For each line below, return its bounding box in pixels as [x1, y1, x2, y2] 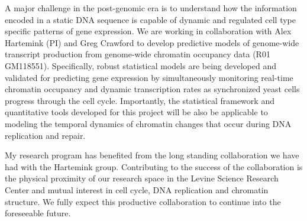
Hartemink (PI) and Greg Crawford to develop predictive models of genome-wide [5, 36, 299, 48]
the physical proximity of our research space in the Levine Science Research [5, 172, 279, 184]
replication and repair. [5, 129, 86, 141]
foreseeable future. [5, 207, 71, 219]
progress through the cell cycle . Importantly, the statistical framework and [5, 94, 274, 106]
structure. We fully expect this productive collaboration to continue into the [5, 195, 281, 207]
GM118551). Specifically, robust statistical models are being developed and [5, 59, 277, 71]
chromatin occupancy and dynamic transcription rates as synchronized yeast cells [5, 83, 300, 95]
